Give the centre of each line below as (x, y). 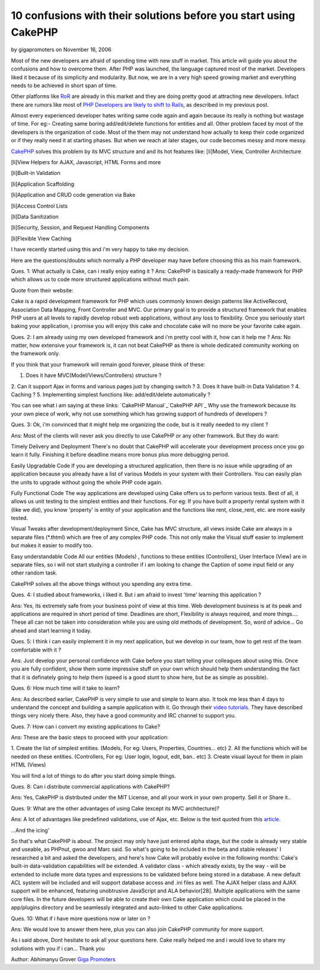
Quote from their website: (42, 290)
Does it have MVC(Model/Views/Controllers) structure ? (94, 375)
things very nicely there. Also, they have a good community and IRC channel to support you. (124, 716)
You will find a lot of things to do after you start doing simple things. (93, 776)
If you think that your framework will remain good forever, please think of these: (108, 364)
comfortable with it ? (36, 650)
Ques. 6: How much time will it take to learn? (65, 688)
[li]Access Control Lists (39, 206)
